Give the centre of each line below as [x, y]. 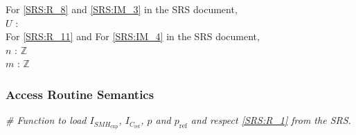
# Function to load [46, 120]
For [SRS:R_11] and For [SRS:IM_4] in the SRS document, [133, 36]
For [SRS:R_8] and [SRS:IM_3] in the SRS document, [122, 9]
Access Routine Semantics [80, 94]
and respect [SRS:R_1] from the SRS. [271, 120]
